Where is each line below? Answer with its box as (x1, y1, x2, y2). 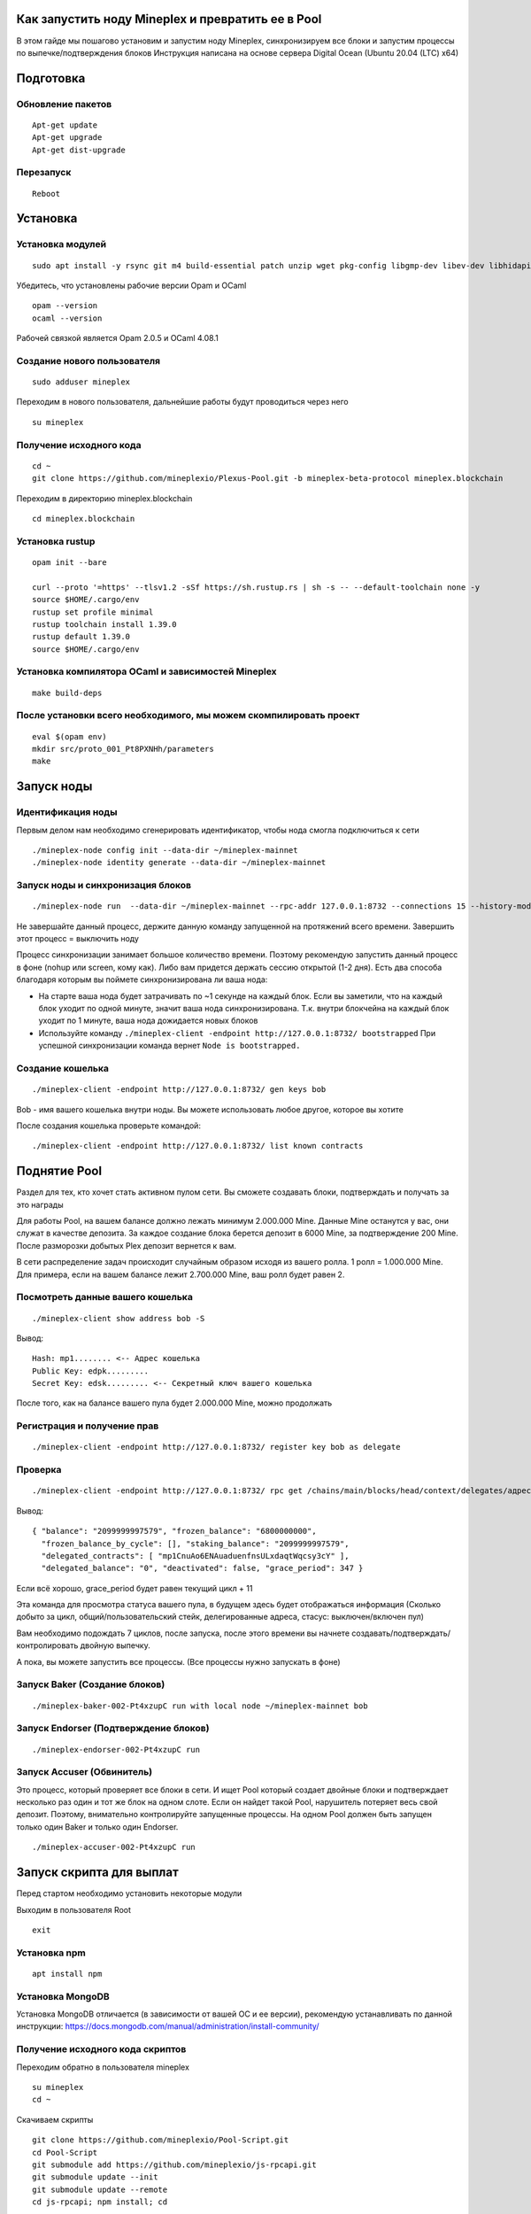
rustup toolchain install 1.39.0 (32, 619, 177, 629)
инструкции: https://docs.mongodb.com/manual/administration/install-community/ (16, 2021, 319, 2032)
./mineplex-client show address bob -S (32, 1313, 205, 1323)
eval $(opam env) (32, 732, 107, 741)
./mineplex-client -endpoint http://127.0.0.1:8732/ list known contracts (32, 1141, 364, 1151)
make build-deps (32, 687, 103, 698)
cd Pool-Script (32, 2148, 98, 2157)
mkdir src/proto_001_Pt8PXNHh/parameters (32, 744, 214, 754)
